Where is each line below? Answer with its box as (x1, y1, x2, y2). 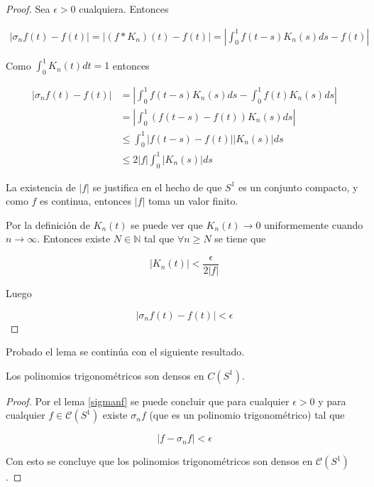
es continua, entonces (40, 193, 131, 208)
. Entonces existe (37, 231, 111, 246)
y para (318, 393, 346, 408)
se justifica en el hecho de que (92, 179, 222, 194)
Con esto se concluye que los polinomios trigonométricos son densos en (6, 454, 313, 469)
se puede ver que (131, 217, 203, 232)
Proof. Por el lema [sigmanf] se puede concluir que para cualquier (6, 393, 290, 408)
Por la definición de (6, 217, 90, 232)
